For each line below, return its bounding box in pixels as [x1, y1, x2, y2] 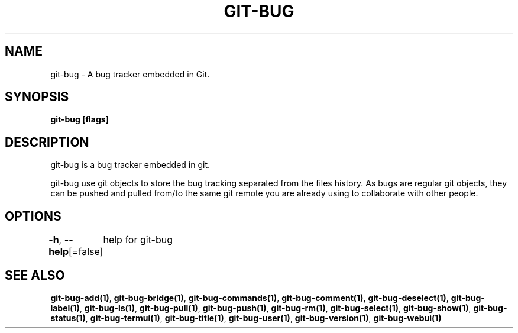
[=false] [69, 245, 103, 258]
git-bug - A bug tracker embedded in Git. [50, 69, 210, 79]
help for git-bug [103, 234, 173, 246]
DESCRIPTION [5, 134, 89, 150]
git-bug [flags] [50, 114, 109, 125]
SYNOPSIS [5, 89, 69, 105]
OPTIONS [5, 208, 61, 224]
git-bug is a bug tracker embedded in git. [50, 160, 210, 170]
